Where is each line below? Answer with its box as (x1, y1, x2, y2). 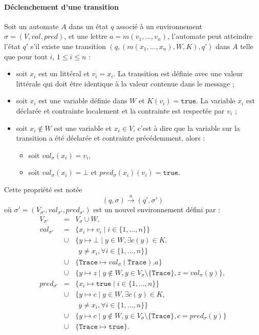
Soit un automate (4, 20, 59, 31)
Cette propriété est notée (4, 184, 82, 194)
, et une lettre (64, 31, 107, 41)
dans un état (69, 20, 109, 31)
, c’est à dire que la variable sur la (133, 122, 240, 133)
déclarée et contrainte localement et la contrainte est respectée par (16, 105, 225, 116)
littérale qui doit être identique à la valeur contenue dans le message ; (16, 78, 234, 88)
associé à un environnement (116, 20, 203, 31)
